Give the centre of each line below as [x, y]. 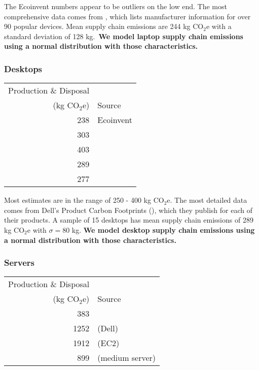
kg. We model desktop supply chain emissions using [163, 229]
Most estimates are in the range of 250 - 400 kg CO [84, 200]
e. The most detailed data [207, 200]
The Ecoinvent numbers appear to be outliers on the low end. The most [116, 6]
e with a [219, 26]
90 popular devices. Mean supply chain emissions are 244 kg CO [104, 26]
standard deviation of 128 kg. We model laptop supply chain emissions [124, 36]
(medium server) [127, 358]
